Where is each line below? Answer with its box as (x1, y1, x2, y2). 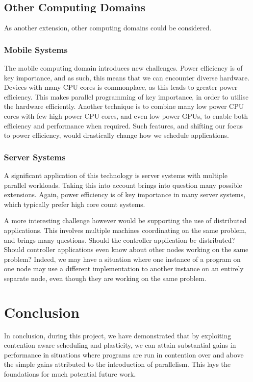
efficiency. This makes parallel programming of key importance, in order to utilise (4, 91, 249, 102)
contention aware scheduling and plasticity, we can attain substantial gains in (4, 340, 236, 350)
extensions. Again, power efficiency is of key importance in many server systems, (4, 189, 246, 200)
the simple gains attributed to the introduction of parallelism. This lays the (4, 359, 231, 369)
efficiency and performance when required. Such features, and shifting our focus (4, 120, 243, 130)
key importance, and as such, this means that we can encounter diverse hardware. (4, 72, 250, 82)
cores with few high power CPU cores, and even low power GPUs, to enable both (4, 110, 248, 121)
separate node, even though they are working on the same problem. (4, 273, 206, 283)
